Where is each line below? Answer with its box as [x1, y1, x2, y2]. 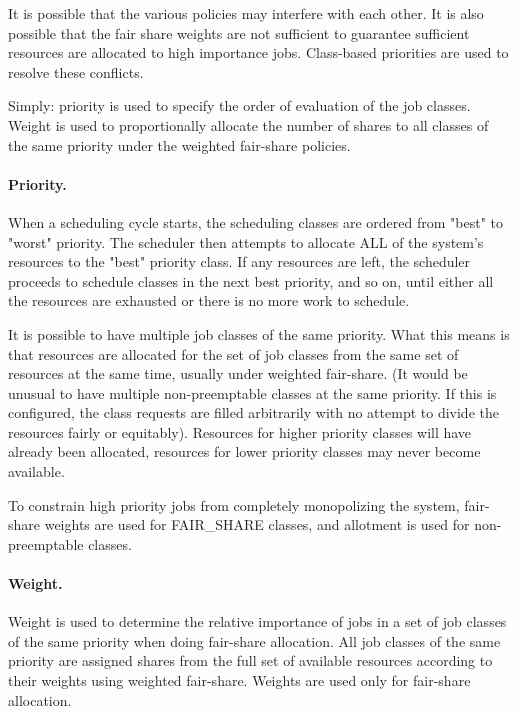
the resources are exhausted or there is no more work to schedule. [8, 290, 410, 311]
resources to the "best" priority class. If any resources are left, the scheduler [8, 251, 471, 272]
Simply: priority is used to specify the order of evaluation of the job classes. [8, 95, 471, 116]
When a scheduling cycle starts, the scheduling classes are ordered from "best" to [8, 211, 504, 232]
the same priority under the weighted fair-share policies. [8, 134, 351, 155]
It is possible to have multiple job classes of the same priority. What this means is [8, 323, 510, 344]
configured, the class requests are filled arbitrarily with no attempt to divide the [8, 402, 499, 423]
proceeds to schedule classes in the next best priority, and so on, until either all [8, 270, 494, 291]
